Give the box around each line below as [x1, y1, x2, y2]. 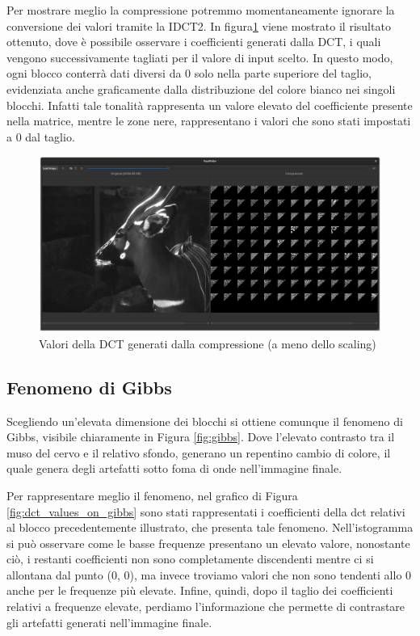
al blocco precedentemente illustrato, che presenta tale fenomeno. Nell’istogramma [6, 519, 414, 536]
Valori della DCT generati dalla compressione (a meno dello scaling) [39, 335, 376, 352]
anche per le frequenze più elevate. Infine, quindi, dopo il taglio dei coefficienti [6, 582, 393, 599]
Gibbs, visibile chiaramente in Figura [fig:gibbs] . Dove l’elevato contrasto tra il [6, 428, 395, 445]
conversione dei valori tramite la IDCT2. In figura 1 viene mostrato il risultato [6, 17, 391, 34]
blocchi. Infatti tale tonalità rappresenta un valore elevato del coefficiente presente [6, 96, 413, 113]
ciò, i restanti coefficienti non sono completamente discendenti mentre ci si [6, 550, 374, 567]
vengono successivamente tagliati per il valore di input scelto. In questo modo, [6, 48, 393, 65]
